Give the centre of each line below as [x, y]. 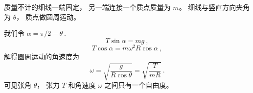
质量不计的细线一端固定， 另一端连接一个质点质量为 [87, 7]
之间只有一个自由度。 [139, 85]
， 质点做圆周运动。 [48, 16]
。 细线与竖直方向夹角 [214, 7]
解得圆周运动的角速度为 [42, 56]
